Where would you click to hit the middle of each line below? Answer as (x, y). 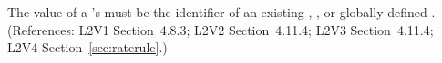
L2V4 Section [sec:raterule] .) (87, 47)
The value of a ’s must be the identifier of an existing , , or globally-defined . (221, 12)
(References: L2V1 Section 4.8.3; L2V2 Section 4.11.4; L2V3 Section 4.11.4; (221, 29)
